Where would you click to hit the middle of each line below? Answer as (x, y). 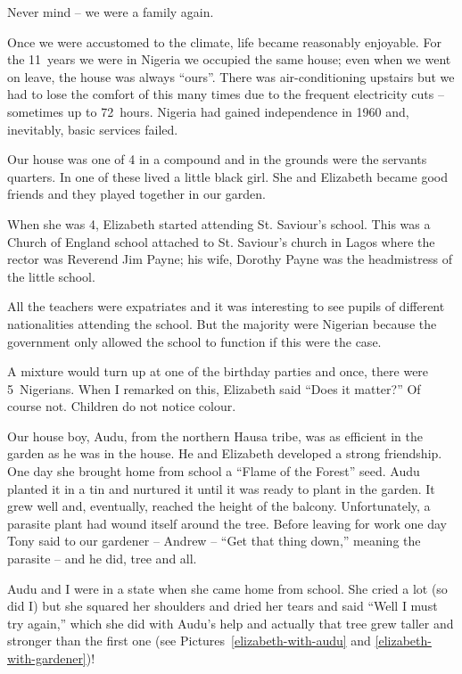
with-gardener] (47, 658)
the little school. (51, 276)
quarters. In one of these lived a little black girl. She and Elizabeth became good (227, 176)
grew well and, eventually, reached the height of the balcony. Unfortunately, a (219, 506)
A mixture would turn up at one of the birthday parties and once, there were (218, 371)
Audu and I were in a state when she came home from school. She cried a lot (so (227, 588)
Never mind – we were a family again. (111, 12)
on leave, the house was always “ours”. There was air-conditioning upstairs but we (231, 76)
